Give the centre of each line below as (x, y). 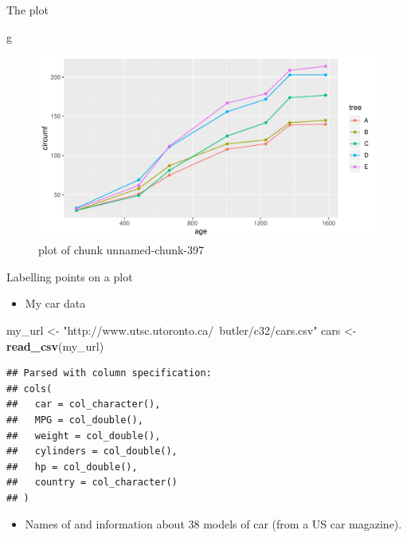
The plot (27, 10)
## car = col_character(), (84, 404)
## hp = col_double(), (72, 467)
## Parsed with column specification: (109, 373)
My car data (55, 303)
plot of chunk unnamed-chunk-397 (121, 250)
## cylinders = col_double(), (92, 452)
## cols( (29, 389)
